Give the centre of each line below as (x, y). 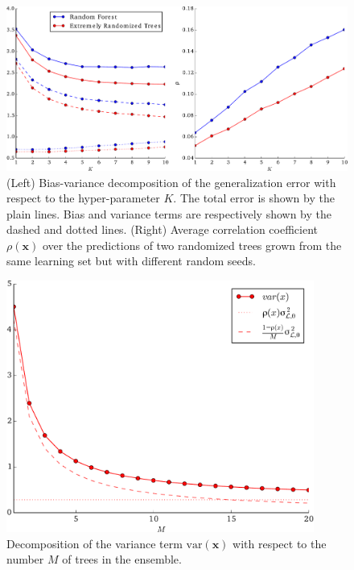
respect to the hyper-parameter (83, 198)
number (25, 559)
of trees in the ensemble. (122, 559)
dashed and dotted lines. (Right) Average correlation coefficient (163, 229)
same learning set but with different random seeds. (131, 261)
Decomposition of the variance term (95, 543)
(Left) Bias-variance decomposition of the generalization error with (171, 182)
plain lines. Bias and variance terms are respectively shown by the (169, 213)
